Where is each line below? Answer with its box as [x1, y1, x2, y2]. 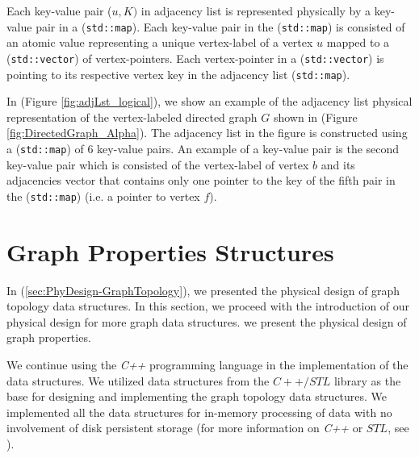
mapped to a [326, 34, 390, 51]
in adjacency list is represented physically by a [140, 2, 371, 19]
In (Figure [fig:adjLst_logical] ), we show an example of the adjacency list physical [6, 93, 413, 110]
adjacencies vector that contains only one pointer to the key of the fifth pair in [6, 172, 396, 189]
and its [321, 156, 355, 173]
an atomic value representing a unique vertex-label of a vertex [6, 34, 313, 51]
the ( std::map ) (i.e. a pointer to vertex [6, 187, 200, 204]
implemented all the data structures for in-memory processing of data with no [6, 403, 392, 420]
